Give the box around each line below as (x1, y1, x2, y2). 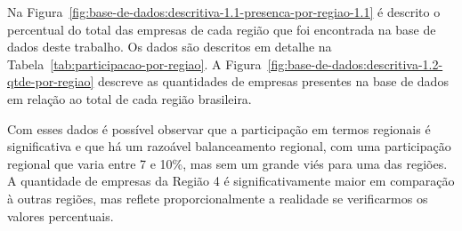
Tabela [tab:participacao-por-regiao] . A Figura (7, 54, 262, 73)
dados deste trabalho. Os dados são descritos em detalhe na (7, 37, 332, 56)
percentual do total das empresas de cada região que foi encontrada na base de (7, 20, 436, 38)
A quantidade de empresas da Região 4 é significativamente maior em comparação (7, 171, 455, 190)
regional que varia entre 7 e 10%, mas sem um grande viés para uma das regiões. (7, 154, 448, 172)
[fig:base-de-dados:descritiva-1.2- (267, 54, 443, 73)
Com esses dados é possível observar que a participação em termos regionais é (7, 119, 431, 138)
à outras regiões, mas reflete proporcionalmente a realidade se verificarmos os (7, 188, 428, 207)
